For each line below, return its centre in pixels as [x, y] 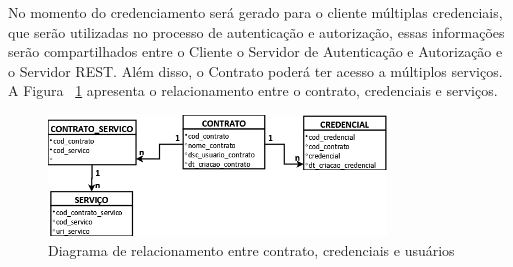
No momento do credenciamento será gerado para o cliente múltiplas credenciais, [255, 12]
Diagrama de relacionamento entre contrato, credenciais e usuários [251, 249]
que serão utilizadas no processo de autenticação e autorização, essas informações [256, 31]
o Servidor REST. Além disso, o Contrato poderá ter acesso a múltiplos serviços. [255, 70]
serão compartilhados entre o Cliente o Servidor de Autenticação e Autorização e [255, 51]
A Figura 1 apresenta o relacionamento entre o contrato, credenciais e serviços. [253, 90]
